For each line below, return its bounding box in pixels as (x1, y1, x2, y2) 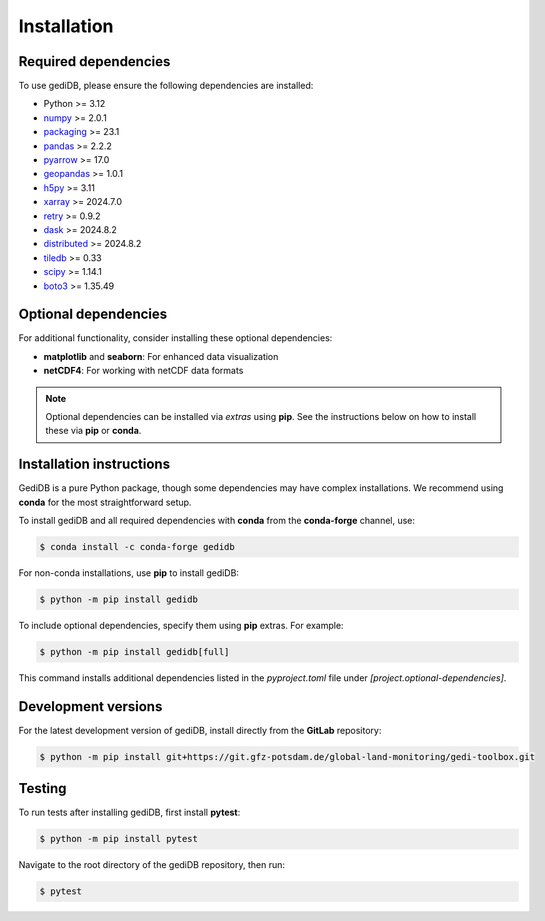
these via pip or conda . (45, 425, 142, 437)
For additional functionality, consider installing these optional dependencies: (18, 332, 333, 344)
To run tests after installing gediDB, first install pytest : (18, 806, 241, 819)
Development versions (18, 698, 163, 715)
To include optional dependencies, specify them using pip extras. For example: (18, 620, 344, 632)
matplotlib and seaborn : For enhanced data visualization (43, 350, 279, 362)
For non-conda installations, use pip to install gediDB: (18, 567, 240, 579)
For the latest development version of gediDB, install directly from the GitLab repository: (18, 724, 382, 736)
